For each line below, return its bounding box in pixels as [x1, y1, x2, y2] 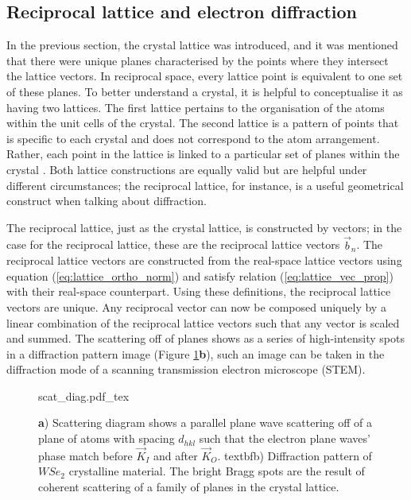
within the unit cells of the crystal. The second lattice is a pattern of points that [6, 114, 399, 131]
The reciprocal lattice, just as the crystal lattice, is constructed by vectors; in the [6, 219, 402, 235]
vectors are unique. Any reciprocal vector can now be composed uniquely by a [6, 298, 386, 315]
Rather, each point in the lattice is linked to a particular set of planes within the [6, 145, 400, 162]
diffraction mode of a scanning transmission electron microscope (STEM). [6, 361, 366, 378]
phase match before [38, 447, 133, 463]
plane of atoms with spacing [38, 430, 175, 447]
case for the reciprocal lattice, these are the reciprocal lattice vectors [6, 236, 340, 253]
